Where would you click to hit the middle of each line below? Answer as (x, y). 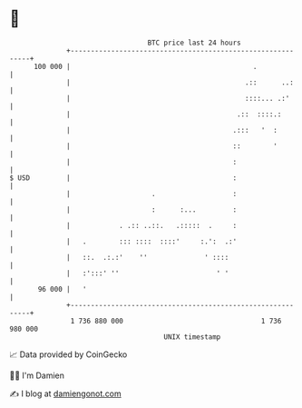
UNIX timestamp (192, 337)
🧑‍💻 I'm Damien (37, 375)
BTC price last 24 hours (195, 43)
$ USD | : (123, 178)
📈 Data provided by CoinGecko (68, 354)
